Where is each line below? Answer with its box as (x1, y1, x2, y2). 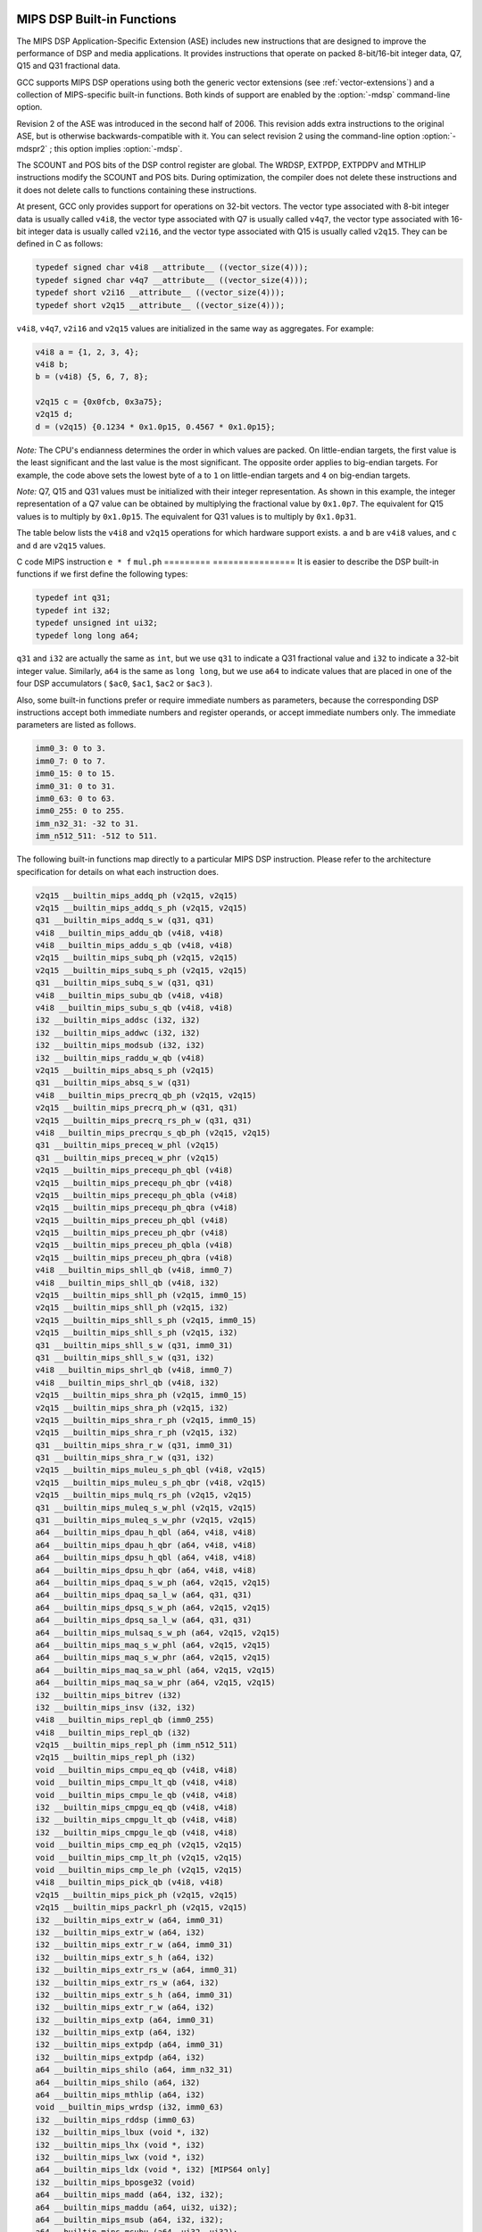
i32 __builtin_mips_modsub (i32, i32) (35, 1040, 205, 1051)
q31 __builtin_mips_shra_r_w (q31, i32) (35, 1453, 214, 1463)
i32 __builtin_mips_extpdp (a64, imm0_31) (35, 2040, 224, 2050)
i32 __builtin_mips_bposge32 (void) (35, 2177, 196, 2187)
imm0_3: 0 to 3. (35, 744, 107, 754)
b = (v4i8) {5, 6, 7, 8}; (35, 371, 149, 382)
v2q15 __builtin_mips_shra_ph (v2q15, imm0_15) (35, 1390, 247, 1401)
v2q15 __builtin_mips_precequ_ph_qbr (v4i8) (35, 1178, 234, 1187)
